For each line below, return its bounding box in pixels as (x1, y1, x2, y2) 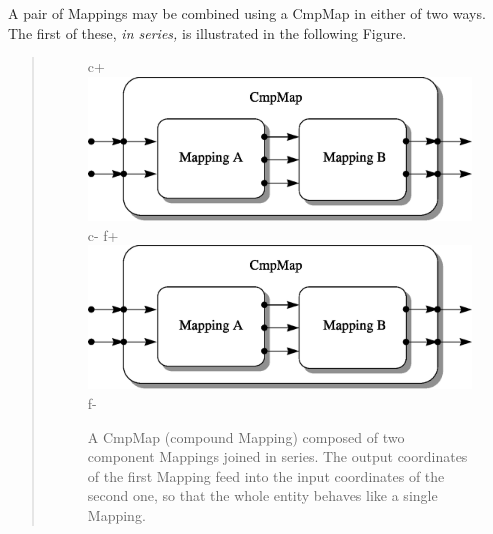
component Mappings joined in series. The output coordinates (87, 446, 468, 467)
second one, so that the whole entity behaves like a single (87, 485, 438, 506)
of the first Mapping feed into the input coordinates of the (87, 465, 445, 486)
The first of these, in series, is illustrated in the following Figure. (8, 22, 407, 43)
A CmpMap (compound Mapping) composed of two (87, 426, 405, 447)
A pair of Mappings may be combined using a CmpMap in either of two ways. (8, 3, 486, 23)
